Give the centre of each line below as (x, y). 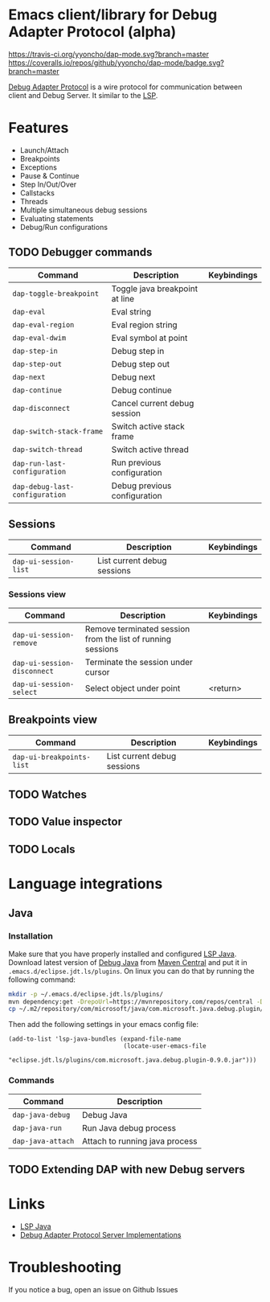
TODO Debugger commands (80, 252)
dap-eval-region (43, 324)
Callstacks (37, 193)
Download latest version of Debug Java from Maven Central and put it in (128, 962)
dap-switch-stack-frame (58, 431)
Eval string (131, 311)
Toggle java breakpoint (155, 289)
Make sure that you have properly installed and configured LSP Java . (123, 954)
